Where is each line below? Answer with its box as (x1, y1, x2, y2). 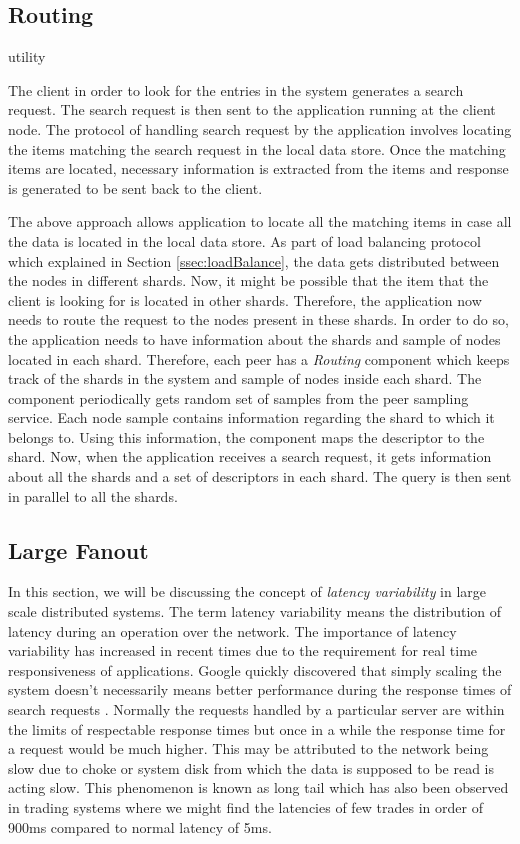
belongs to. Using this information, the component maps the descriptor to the (8, 426, 485, 447)
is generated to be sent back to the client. (8, 177, 263, 198)
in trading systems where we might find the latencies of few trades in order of (8, 797, 483, 817)
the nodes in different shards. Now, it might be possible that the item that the (8, 270, 489, 291)
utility (8, 46, 46, 67)
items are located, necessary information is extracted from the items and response (8, 158, 509, 179)
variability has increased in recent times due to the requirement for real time (8, 640, 478, 661)
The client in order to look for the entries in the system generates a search (8, 79, 464, 100)
